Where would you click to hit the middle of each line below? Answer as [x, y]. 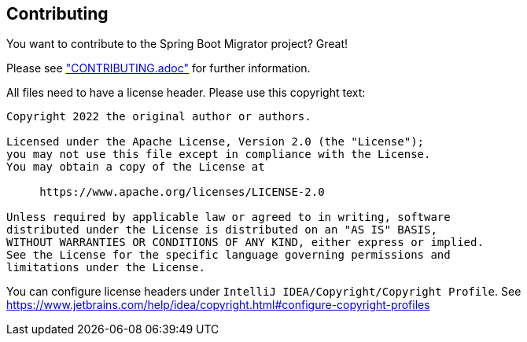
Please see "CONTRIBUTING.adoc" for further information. [158, 68]
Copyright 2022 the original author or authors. [159, 117]
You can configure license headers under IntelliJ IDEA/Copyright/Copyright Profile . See [264, 292]
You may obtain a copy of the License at [136, 167]
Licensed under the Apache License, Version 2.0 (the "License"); [216, 142]
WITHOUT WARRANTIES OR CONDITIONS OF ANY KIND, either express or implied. [245, 243]
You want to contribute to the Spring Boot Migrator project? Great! [177, 44]
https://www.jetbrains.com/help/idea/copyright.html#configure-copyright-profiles [218, 305]
